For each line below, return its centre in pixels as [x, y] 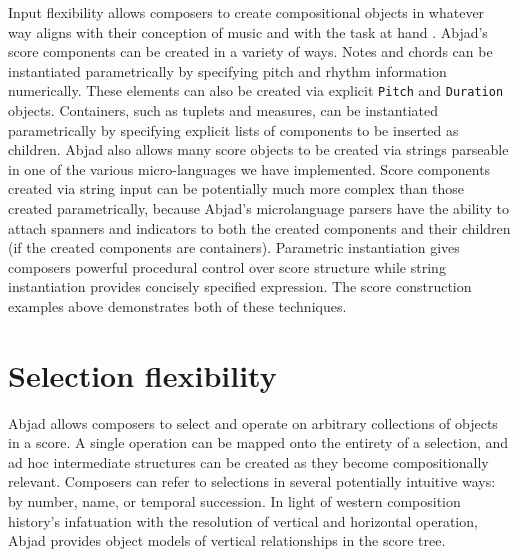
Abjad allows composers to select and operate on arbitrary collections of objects [253, 422]
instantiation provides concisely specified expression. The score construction [240, 286]
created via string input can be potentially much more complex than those [236, 188]
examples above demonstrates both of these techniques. [177, 305]
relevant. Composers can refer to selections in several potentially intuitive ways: [252, 481]
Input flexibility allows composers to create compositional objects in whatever [246, 12]
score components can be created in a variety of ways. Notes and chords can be [250, 51]
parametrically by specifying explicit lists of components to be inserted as [233, 129]
